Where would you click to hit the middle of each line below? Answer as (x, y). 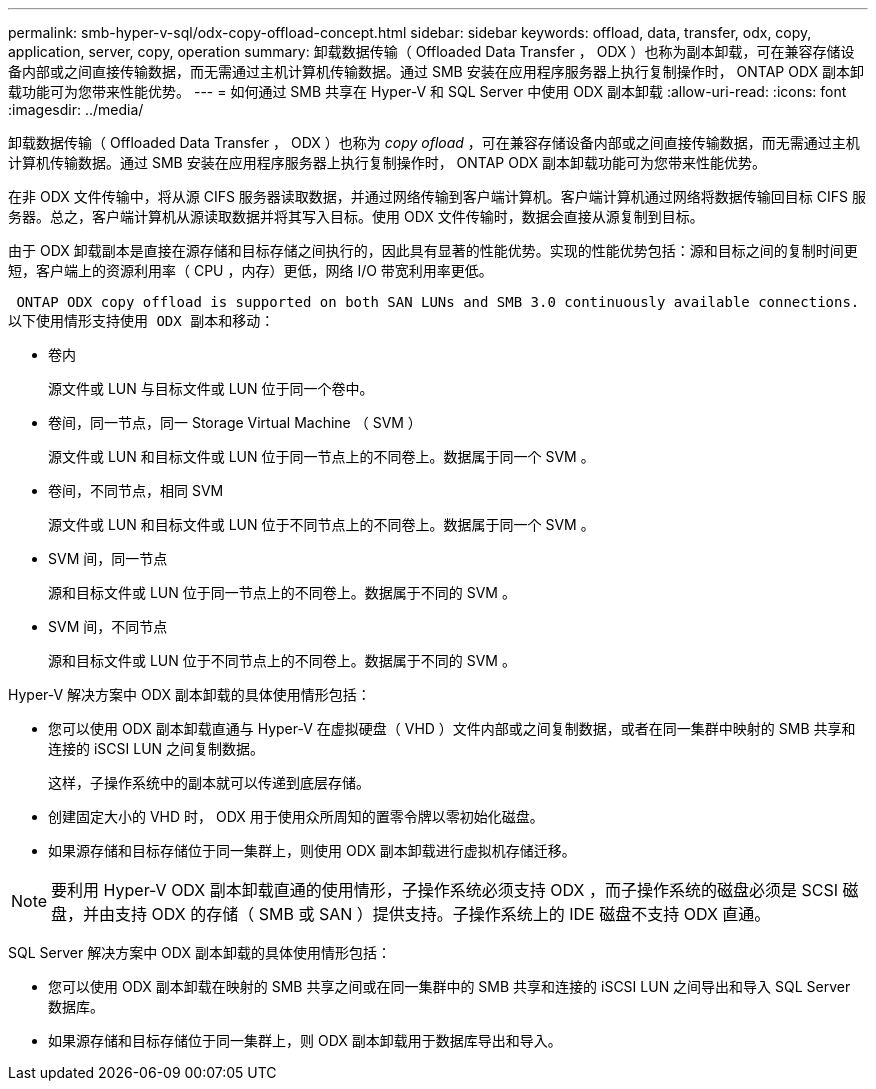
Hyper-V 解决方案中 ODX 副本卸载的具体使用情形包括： (189, 694)
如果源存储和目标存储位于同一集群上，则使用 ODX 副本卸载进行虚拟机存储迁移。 (312, 850)
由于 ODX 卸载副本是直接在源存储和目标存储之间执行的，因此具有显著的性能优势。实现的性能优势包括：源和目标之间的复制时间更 (433, 250)
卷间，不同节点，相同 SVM (136, 490)
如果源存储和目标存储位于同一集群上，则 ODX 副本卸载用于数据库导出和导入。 (305, 1040)
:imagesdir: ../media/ (76, 109)
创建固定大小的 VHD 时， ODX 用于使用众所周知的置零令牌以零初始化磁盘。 (296, 816)
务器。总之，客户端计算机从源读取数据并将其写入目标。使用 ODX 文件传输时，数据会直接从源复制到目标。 (356, 216)
